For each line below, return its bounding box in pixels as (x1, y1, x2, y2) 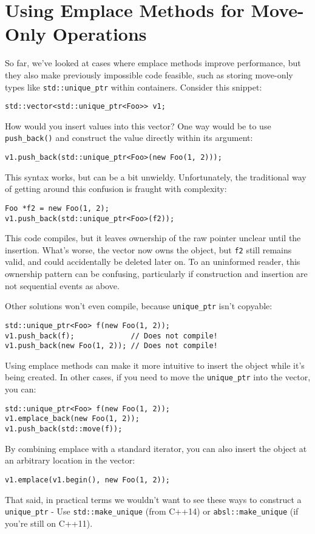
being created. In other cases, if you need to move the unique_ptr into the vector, (5, 371, 311, 383)
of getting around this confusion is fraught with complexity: (5, 182, 227, 195)
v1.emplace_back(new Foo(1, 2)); (5, 414, 140, 423)
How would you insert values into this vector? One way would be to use (5, 119, 271, 132)
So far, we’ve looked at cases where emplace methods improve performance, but (5, 56, 301, 69)
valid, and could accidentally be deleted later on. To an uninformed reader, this (5, 255, 300, 268)
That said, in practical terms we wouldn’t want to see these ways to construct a (5, 493, 302, 505)
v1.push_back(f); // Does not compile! (5, 331, 218, 340)
